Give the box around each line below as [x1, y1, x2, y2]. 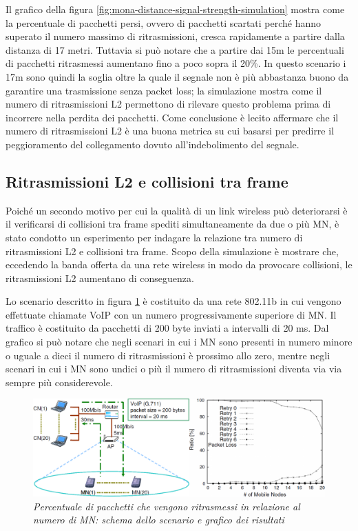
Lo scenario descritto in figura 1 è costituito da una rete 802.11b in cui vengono [6, 294, 341, 308]
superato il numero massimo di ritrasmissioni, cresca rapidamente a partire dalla [6, 29, 345, 43]
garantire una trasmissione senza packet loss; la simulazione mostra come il [6, 83, 322, 97]
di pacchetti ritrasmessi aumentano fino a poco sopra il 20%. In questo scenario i [6, 56, 346, 70]
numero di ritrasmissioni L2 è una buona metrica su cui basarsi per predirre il [6, 123, 335, 138]
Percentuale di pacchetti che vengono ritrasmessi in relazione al [33, 499, 300, 513]
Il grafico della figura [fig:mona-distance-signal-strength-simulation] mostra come [6, 2, 345, 16]
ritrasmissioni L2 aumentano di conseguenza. [6, 270, 194, 285]
